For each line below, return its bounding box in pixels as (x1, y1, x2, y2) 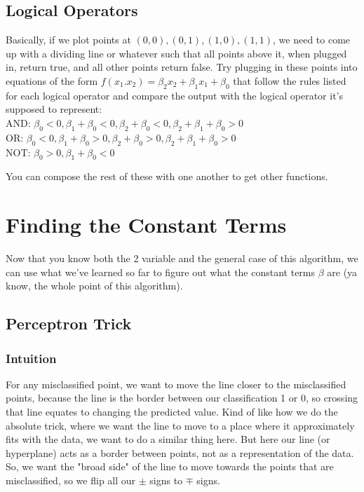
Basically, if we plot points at (6, 32, 131, 47)
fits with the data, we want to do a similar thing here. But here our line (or (6, 432, 330, 446)
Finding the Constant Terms (6, 210, 287, 239)
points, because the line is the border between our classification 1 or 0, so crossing (6, 390, 358, 405)
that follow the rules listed (233, 73, 346, 88)
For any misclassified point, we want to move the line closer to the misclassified (6, 376, 346, 391)
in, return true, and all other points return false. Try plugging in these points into (6, 60, 358, 74)
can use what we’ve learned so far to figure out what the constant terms (6, 264, 316, 279)
